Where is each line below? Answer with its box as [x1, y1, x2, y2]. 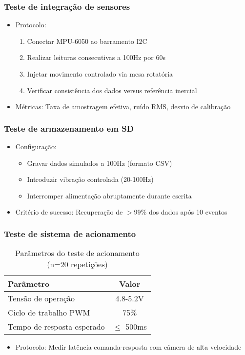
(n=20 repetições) [47, 258, 108, 270]
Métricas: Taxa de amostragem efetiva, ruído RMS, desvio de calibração [15, 101, 231, 112]
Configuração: [15, 141, 57, 151]
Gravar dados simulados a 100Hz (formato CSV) [27, 158, 172, 168]
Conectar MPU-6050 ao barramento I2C [27, 36, 147, 46]
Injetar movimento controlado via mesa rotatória [27, 69, 173, 79]
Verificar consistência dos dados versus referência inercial [27, 85, 197, 95]
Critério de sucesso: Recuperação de [15, 207, 123, 217]
